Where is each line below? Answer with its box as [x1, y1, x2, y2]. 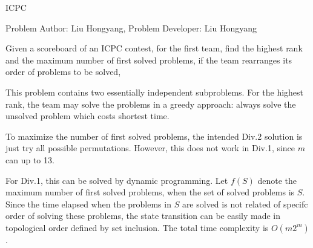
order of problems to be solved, [5, 65, 121, 78]
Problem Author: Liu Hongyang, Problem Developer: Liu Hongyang [5, 21, 257, 34]
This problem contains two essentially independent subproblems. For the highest [5, 85, 304, 98]
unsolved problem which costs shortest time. [5, 109, 170, 122]
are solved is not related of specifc [182, 197, 308, 210]
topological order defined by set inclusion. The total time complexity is [5, 221, 269, 233]
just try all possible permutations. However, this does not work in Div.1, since [5, 142, 295, 154]
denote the [257, 174, 297, 186]
